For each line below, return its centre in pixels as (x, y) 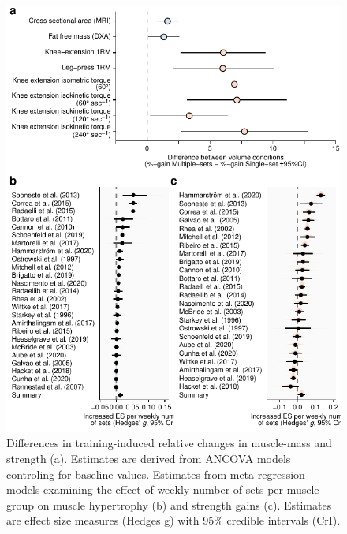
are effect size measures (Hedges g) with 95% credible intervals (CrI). (173, 520)
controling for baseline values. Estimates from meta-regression (156, 474)
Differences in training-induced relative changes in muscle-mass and (169, 443)
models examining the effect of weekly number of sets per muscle (163, 489)
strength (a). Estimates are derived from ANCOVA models (149, 458)
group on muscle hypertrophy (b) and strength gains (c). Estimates (169, 504)
